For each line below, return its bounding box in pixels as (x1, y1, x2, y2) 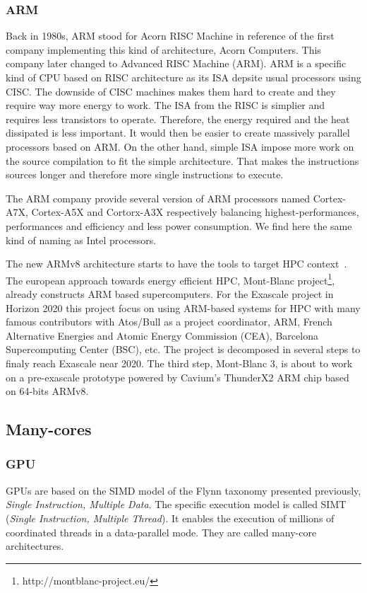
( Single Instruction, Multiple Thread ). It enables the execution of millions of (6, 510, 335, 525)
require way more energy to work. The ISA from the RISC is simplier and (6, 98, 325, 113)
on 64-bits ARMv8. (6, 384, 89, 398)
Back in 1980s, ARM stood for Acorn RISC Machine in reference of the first (6, 28, 335, 43)
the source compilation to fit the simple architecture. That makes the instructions (6, 153, 359, 168)
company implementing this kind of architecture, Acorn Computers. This (6, 42, 321, 57)
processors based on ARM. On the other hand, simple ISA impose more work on (6, 139, 354, 154)
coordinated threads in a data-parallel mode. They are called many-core (6, 524, 317, 539)
